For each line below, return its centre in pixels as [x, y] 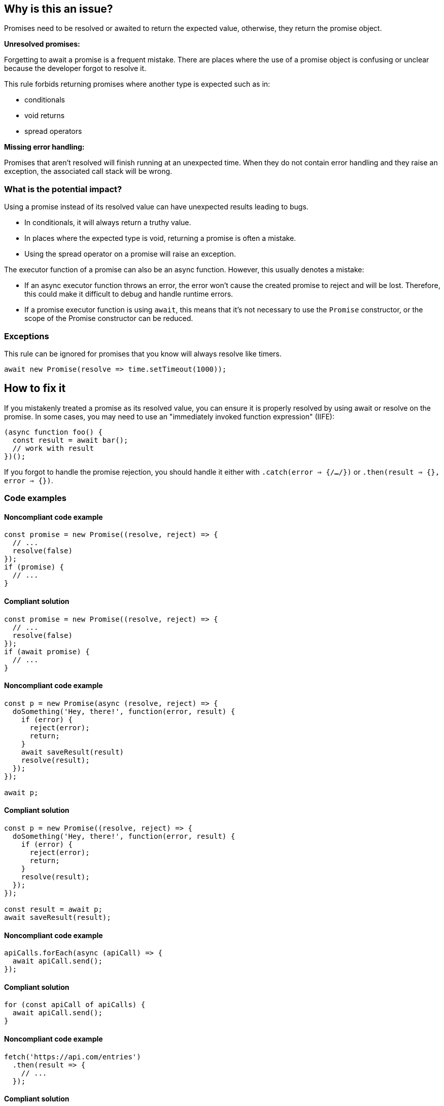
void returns [45, 116]
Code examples [36, 498]
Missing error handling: [44, 147]
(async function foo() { [53, 432]
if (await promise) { [47, 651]
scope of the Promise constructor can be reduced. [109, 318]
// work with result [53, 448]
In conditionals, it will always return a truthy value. [108, 223]
